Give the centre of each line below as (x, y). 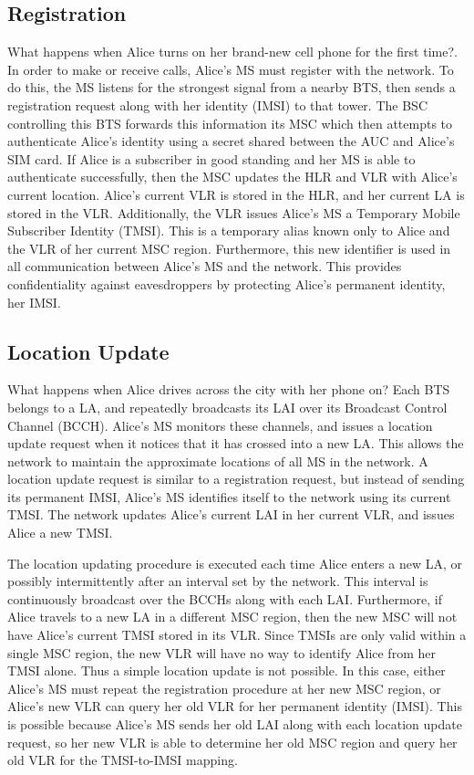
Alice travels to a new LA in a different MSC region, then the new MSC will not (232, 617)
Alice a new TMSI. (60, 533)
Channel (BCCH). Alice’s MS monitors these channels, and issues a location (220, 425)
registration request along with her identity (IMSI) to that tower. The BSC (217, 105)
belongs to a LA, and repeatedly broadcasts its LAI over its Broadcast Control (227, 407)
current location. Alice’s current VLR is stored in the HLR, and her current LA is (236, 194)
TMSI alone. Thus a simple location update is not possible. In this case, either (227, 670)
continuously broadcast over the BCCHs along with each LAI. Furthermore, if (225, 598)
